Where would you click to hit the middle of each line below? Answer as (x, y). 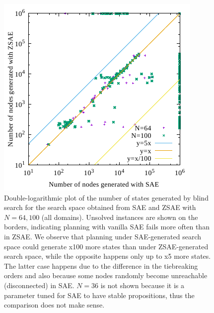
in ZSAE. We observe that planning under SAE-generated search (103, 236)
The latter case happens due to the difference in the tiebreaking (101, 265)
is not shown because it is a (142, 285)
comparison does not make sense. (54, 305)
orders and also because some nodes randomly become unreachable (106, 275)
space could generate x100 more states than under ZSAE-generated (106, 246)
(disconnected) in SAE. (39, 285)
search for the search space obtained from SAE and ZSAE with (100, 207)
